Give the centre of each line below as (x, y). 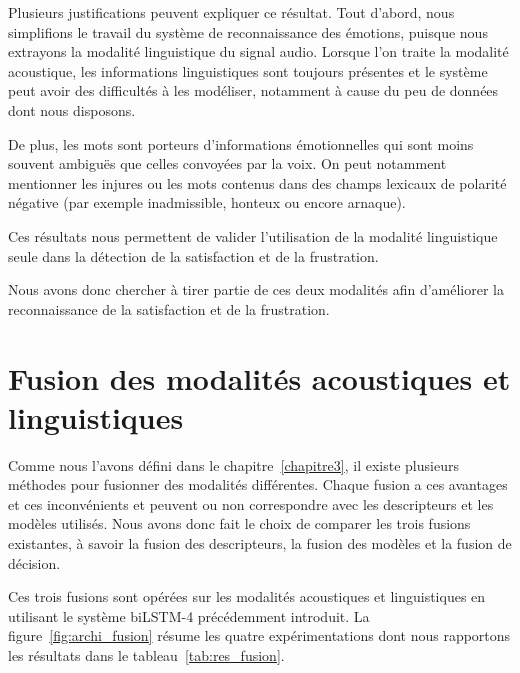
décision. (34, 562)
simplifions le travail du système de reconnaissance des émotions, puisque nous (248, 31)
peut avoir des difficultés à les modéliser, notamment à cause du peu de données (253, 90)
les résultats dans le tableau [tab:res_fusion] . (146, 654)
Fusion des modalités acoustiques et (259, 377)
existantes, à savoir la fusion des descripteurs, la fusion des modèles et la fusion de (260, 543)
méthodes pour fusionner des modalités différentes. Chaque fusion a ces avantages (258, 484)
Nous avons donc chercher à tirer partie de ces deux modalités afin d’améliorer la (256, 289)
